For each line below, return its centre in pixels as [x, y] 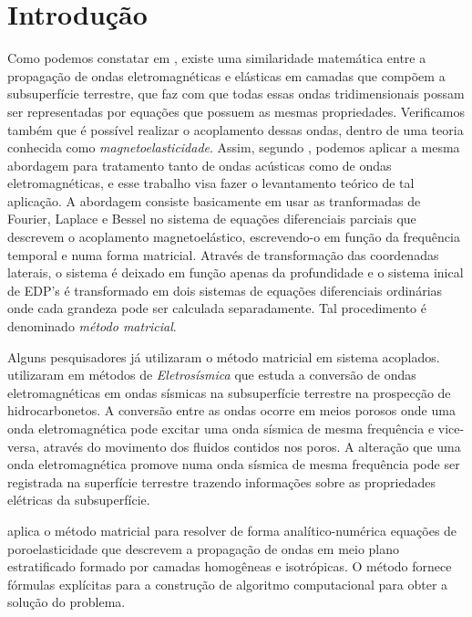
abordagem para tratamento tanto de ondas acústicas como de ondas [200, 165]
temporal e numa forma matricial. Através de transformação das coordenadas [223, 254]
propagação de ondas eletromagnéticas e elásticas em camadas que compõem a [226, 75]
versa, [24, 446]
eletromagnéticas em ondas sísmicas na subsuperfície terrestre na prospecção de [229, 392]
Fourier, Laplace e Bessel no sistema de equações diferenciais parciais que [212, 219]
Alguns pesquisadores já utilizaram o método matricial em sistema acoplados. [224, 356]
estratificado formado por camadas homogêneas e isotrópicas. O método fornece [230, 566]
